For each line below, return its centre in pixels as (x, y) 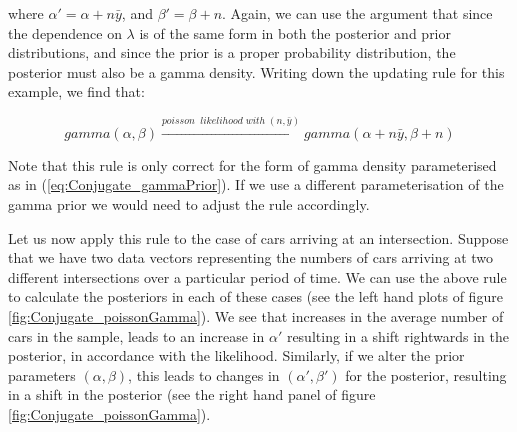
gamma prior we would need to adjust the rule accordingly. (189, 204)
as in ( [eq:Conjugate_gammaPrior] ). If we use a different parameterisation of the (256, 184)
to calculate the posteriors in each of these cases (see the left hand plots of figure (255, 296)
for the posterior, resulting (426, 374)
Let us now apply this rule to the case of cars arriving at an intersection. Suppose (258, 237)
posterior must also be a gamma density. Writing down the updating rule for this (256, 71)
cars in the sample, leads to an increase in (136, 335)
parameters (42, 374)
